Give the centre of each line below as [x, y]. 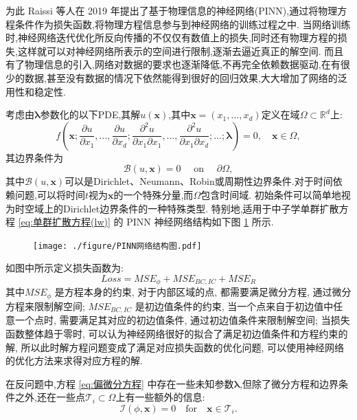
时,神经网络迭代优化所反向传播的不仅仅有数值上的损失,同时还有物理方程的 [172, 37]
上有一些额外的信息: [160, 397]
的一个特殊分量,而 [153, 194]
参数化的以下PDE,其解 [90, 114]
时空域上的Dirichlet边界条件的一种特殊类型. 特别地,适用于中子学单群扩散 [177, 208]
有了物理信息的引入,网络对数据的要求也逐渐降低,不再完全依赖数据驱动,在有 [173, 64]
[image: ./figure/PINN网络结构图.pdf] [117, 246]
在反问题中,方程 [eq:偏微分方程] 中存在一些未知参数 [120, 383]
